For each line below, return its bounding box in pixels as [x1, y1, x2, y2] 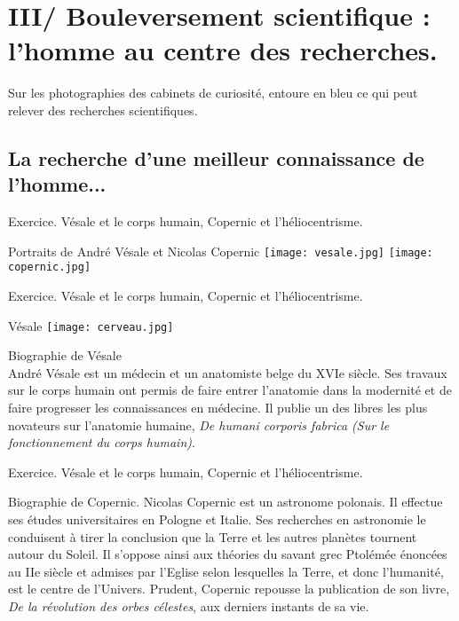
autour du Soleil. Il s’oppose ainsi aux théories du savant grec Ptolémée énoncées [8, 545, 447, 563]
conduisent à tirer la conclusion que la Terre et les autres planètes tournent [8, 527, 417, 546]
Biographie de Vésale [8, 346, 122, 365]
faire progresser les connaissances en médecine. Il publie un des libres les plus [8, 398, 428, 417]
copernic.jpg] [8, 261, 91, 274]
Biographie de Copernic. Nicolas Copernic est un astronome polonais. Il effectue [8, 492, 443, 511]
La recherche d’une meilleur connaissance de [8, 144, 424, 171]
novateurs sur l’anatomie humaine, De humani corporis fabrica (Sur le [8, 415, 390, 434]
